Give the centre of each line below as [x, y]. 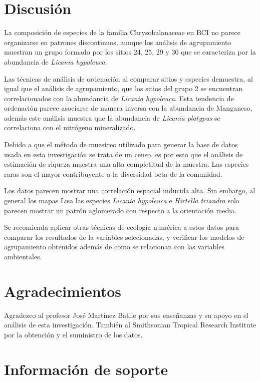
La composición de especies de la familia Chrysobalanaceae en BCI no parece [122, 32]
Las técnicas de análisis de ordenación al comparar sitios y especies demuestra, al [128, 78]
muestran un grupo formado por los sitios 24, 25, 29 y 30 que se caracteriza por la [130, 52]
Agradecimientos [63, 291]
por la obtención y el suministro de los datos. [73, 334]
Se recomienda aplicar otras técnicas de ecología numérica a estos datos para [122, 227]
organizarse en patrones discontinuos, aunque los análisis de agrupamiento [118, 42]
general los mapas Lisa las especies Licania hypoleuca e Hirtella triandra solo [122, 201]
